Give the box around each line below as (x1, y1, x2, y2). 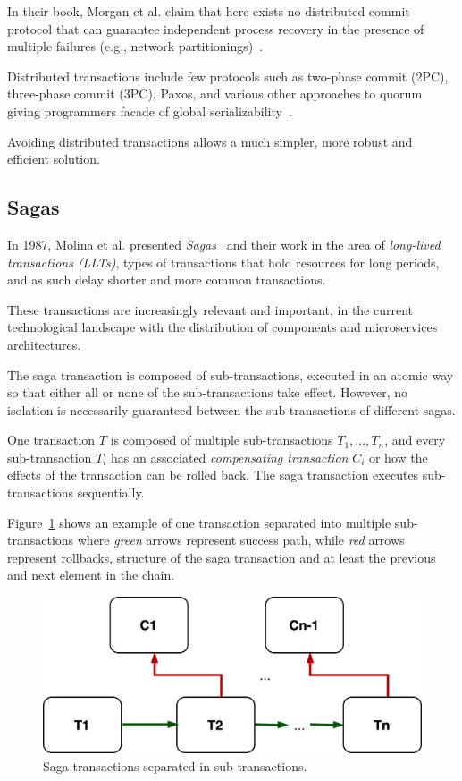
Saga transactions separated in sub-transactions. (43, 756, 307, 775)
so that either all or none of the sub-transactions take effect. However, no (7, 383, 408, 402)
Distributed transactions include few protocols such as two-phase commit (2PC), (7, 66, 449, 85)
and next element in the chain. (7, 565, 175, 584)
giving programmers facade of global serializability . (7, 101, 292, 120)
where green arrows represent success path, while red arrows (77, 531, 405, 549)
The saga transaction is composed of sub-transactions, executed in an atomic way (7, 365, 454, 384)
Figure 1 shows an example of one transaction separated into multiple (7, 513, 391, 531)
